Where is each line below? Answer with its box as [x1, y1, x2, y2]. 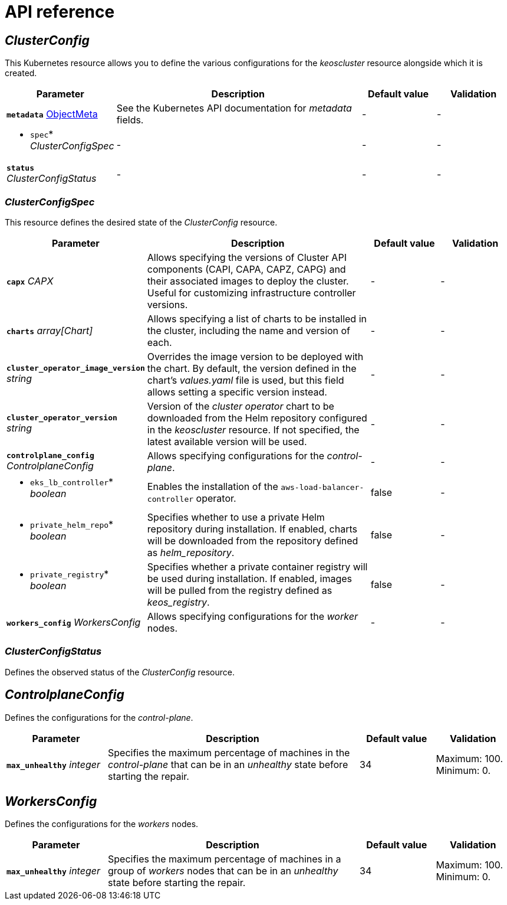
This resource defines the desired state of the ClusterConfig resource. [5, 217, 278, 227]
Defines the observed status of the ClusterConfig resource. [5, 667, 235, 677]
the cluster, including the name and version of [147, 324, 350, 336]
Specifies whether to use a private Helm [147, 511, 325, 523]
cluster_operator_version [6, 413, 117, 423]
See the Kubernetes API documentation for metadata [116, 102, 352, 115]
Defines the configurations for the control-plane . [5, 712, 193, 723]
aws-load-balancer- [281, 482, 364, 492]
